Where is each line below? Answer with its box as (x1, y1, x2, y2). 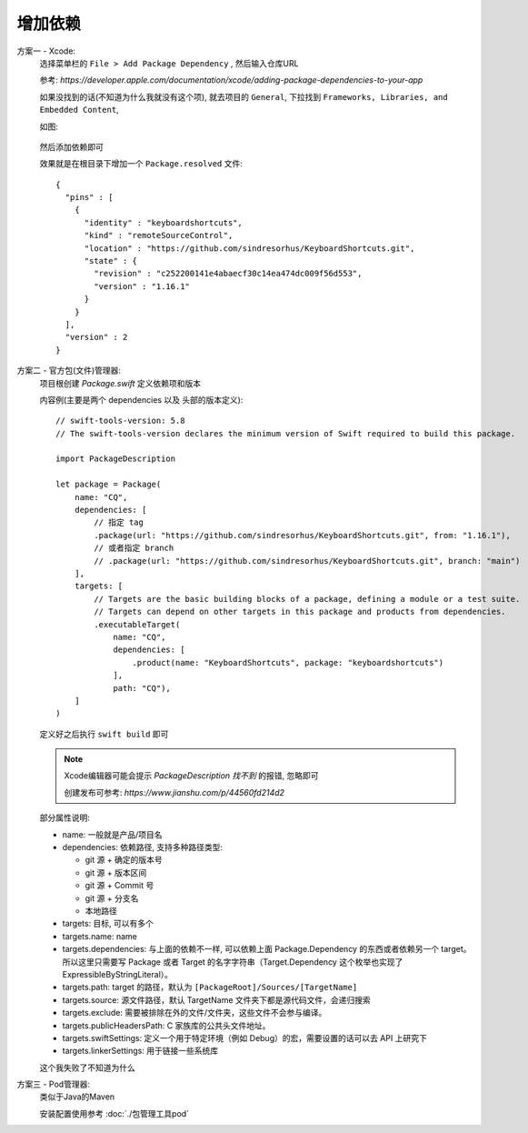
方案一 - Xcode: (16, 45, 76, 56)
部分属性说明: (39, 812, 91, 823)
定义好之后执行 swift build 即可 (39, 728, 169, 739)
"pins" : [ (65, 192, 114, 203)
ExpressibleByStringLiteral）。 (62, 968, 173, 979)
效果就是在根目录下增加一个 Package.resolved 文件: (39, 158, 243, 169)
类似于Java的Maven (39, 1091, 115, 1102)
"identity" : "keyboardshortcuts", (84, 217, 243, 227)
